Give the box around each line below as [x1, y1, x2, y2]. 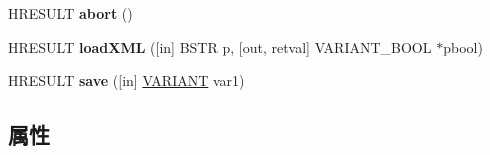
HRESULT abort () [8, 3, 133, 23]
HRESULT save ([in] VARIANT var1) [8, 70, 245, 91]
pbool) [443, 36, 483, 57]
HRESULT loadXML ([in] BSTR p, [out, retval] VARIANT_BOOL [8, 36, 432, 57]
